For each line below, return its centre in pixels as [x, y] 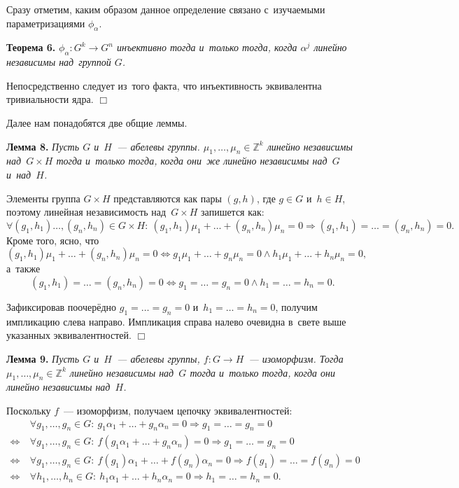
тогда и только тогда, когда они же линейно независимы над [192, 161]
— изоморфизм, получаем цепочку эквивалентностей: [178, 410]
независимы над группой [59, 62]
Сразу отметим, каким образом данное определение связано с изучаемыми [166, 9]
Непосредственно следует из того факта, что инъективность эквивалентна [164, 85]
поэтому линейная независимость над [86, 212]
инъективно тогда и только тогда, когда [207, 47]
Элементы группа [43, 198]
